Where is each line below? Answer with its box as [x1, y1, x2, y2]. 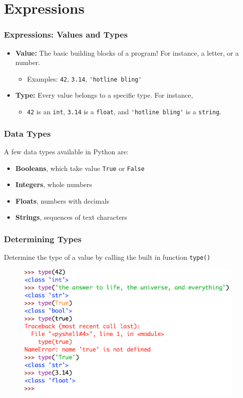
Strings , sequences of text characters [15, 212, 127, 222]
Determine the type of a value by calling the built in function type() [4, 252, 211, 262]
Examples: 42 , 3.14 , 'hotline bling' [27, 73, 142, 84]
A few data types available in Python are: [4, 146, 129, 156]
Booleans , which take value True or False [15, 163, 145, 173]
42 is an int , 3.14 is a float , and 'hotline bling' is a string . [27, 106, 222, 117]
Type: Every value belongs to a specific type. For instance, [15, 90, 193, 100]
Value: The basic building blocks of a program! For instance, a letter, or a [15, 47, 239, 58]
